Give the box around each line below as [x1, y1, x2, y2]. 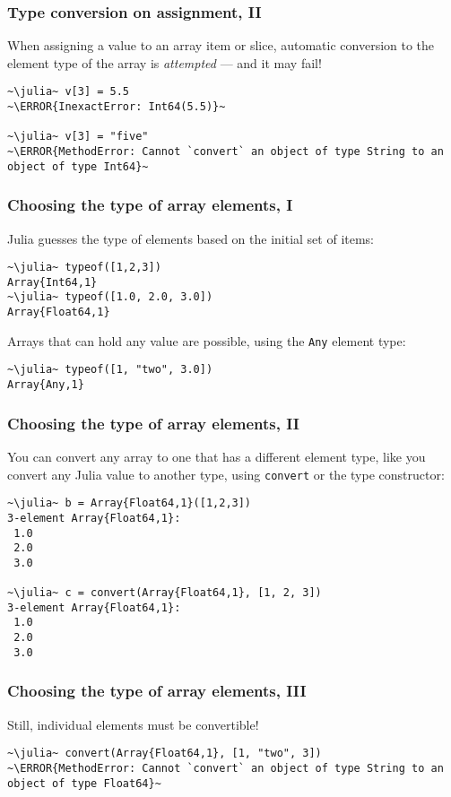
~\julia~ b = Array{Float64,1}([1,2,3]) [7, 497, 252, 510]
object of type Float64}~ [7, 776, 161, 790]
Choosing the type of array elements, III [7, 680, 307, 702]
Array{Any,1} [7, 378, 84, 392]
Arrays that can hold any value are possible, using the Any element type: [7, 331, 406, 350]
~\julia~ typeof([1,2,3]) [7, 261, 161, 274]
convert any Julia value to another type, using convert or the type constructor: [7, 464, 445, 483]
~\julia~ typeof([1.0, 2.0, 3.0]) [7, 290, 213, 304]
